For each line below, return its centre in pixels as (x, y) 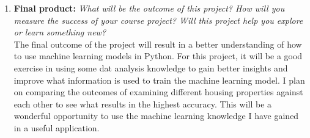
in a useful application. (57, 127)
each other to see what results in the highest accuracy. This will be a (143, 103)
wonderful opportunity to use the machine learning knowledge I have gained (156, 116)
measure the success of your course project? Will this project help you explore (158, 20)
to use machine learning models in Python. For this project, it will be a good (158, 56)
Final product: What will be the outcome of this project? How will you (149, 8)
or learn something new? (60, 32)
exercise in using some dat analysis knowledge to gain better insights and (151, 67)
